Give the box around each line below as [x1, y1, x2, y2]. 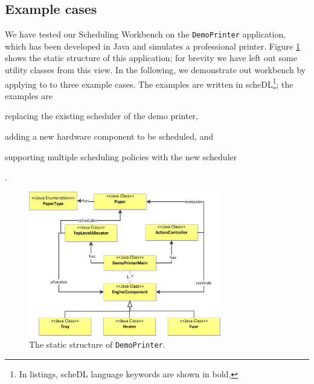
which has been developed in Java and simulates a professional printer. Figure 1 [5, 39, 300, 52]
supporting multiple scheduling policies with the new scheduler [5, 150, 237, 163]
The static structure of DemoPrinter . [29, 338, 165, 351]
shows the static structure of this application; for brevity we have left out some [5, 51, 297, 64]
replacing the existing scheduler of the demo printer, [5, 109, 198, 122]
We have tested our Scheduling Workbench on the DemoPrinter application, [5, 28, 286, 41]
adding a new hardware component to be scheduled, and [5, 130, 214, 143]
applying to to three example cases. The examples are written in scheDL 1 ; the [5, 76, 293, 90]
